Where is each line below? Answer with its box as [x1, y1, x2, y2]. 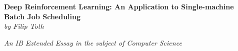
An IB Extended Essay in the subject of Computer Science [4, 37, 182, 48]
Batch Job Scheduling [4, 11, 81, 21]
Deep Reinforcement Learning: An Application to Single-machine [4, 1, 234, 11]
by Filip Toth [4, 21, 44, 31]
